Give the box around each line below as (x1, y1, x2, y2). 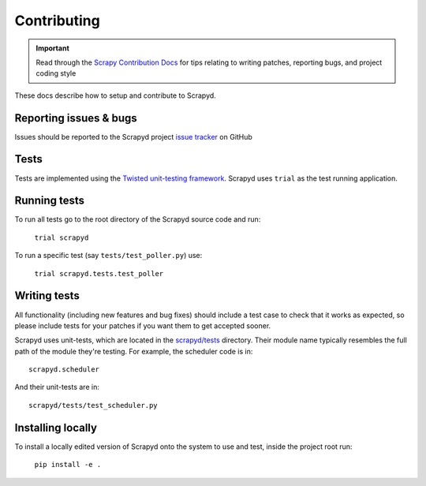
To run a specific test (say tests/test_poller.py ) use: (14, 251, 203, 260)
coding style (35, 69, 77, 78)
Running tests (14, 194, 85, 207)
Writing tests (14, 289, 80, 303)
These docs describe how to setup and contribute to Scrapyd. (14, 91, 216, 100)
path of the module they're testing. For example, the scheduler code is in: (14, 346, 253, 356)
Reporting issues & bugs (14, 111, 137, 125)
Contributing (14, 12, 100, 29)
